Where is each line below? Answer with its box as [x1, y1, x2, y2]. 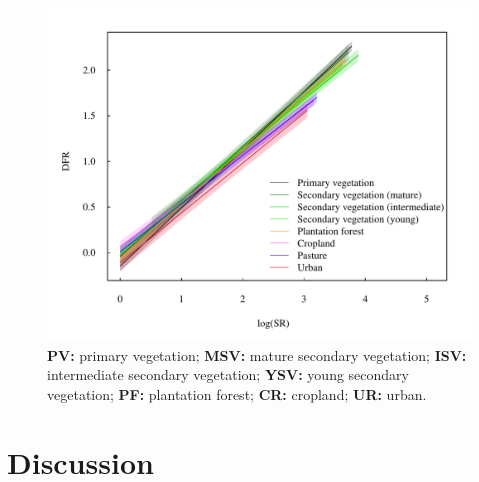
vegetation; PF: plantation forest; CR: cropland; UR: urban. [47, 383, 427, 404]
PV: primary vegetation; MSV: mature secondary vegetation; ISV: [47, 344, 467, 365]
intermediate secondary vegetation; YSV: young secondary [47, 364, 409, 385]
